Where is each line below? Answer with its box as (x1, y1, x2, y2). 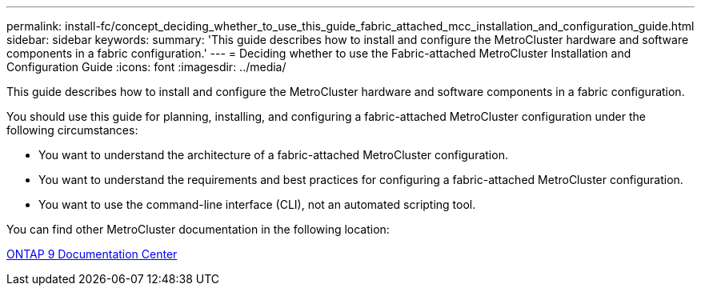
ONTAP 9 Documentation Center (6, 247, 178, 261)
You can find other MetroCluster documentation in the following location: (6, 222, 390, 236)
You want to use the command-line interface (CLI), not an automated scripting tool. (38, 198, 476, 211)
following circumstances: (6, 123, 138, 137)
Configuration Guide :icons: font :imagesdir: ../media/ (6, 60, 286, 74)
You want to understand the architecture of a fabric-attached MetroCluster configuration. (38, 148, 508, 162)
